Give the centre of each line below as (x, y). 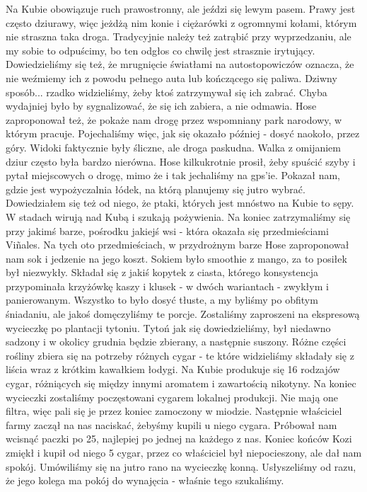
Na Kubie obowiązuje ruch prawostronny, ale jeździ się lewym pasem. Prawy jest (181, 8)
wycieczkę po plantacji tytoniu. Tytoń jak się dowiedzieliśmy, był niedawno (168, 327)
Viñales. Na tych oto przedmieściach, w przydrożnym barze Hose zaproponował (177, 245)
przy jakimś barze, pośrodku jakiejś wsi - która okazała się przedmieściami (167, 230)
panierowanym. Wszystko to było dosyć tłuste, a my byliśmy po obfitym (162, 300)
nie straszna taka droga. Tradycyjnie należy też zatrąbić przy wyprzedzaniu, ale (179, 36)
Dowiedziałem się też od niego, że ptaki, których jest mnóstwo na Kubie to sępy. (180, 203)
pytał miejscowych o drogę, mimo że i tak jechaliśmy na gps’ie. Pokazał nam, (173, 175)
